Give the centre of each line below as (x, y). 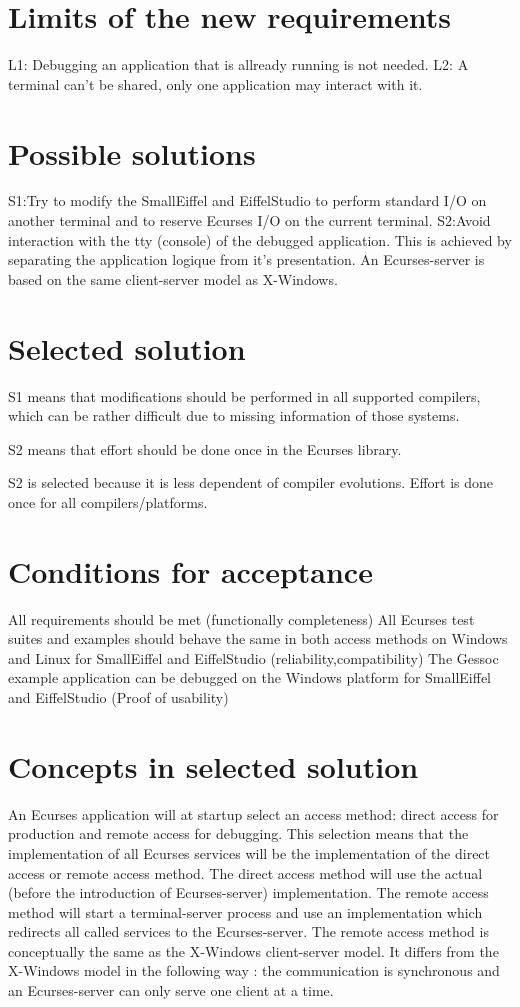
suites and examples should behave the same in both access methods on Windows (258, 638)
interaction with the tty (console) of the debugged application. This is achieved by (260, 239)
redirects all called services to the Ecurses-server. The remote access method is (248, 931)
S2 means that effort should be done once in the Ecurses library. (205, 448)
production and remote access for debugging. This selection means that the (238, 833)
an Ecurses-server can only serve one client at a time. (171, 990)
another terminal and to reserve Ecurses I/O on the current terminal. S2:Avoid (249, 220)
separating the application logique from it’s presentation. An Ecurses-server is (246, 259)
